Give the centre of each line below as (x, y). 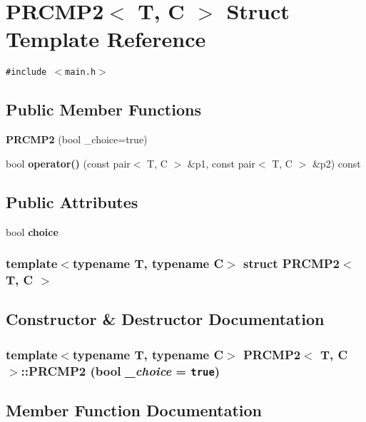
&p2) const (336, 163)
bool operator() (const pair (68, 163)
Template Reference (106, 39)
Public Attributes (72, 201)
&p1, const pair (221, 163)
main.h (81, 72)
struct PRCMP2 (291, 263)
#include (26, 72)
